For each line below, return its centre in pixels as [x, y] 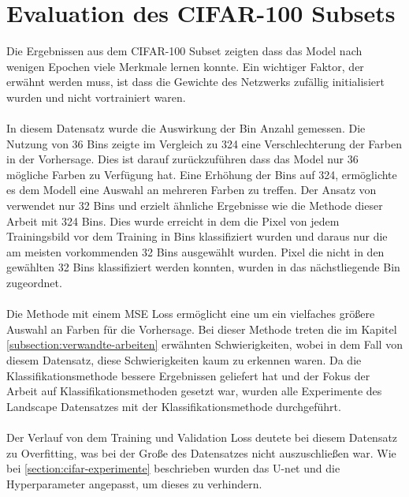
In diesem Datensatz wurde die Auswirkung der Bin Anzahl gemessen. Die [186, 128]
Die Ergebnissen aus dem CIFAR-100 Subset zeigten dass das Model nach [184, 51]
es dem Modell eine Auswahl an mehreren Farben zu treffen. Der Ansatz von [191, 190]
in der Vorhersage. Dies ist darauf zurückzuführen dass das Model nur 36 [182, 159]
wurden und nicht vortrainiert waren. [96, 97]
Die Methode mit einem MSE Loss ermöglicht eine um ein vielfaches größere [191, 314]
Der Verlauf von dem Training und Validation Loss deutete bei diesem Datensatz [202, 437]
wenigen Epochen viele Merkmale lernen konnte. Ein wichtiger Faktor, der [185, 66]
